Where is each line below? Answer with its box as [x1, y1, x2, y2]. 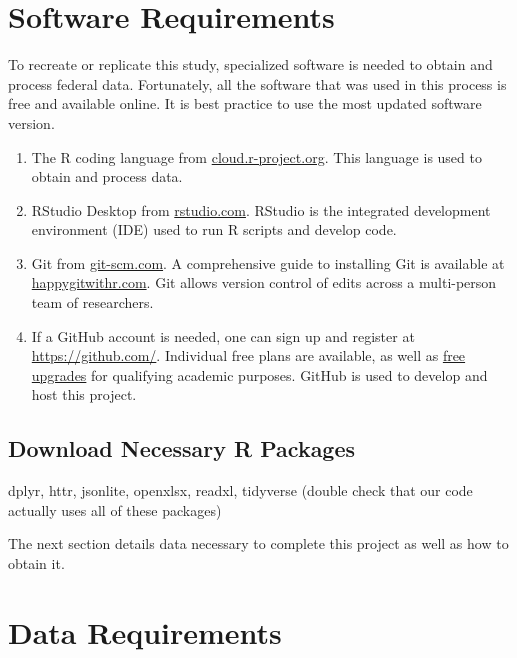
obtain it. [8, 553, 65, 574]
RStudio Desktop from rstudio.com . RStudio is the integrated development [31, 199, 491, 220]
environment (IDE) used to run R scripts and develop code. [31, 219, 397, 240]
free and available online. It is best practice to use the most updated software [8, 93, 482, 114]
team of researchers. [31, 292, 154, 313]
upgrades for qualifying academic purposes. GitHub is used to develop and [31, 364, 488, 385]
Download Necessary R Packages [8, 433, 356, 464]
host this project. [31, 384, 137, 405]
